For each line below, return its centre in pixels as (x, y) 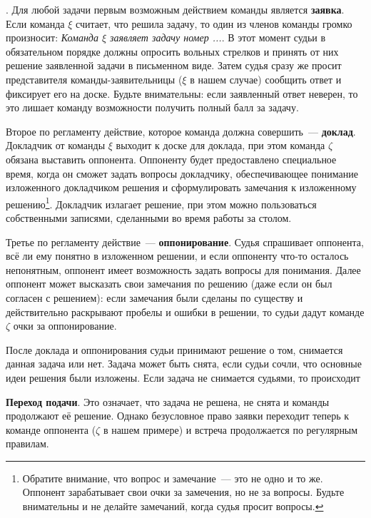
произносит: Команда (52, 37)
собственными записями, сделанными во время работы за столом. (149, 217)
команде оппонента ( (51, 429)
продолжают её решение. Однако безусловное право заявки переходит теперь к (178, 416)
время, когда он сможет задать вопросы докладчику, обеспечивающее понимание (182, 173)
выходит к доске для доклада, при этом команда (220, 145)
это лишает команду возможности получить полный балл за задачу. (152, 107)
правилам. (27, 443)
